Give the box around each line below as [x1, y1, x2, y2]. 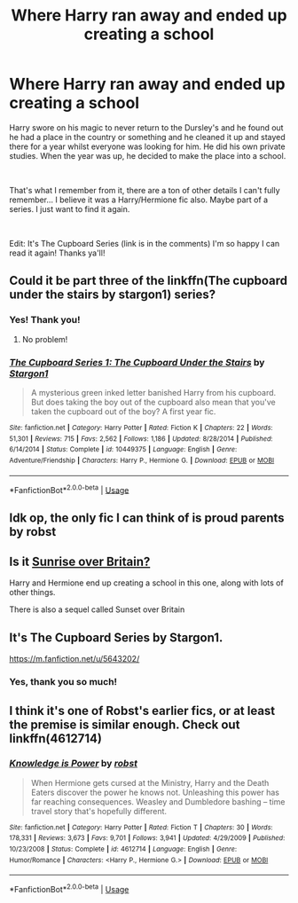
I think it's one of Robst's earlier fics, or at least [9, 703, 276, 718]
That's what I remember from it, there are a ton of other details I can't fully [9, 185, 281, 195]
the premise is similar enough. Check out [9, 717, 240, 732]
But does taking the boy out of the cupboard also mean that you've [30, 397, 277, 407]
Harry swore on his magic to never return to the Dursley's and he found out [9, 122, 284, 133]
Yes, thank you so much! [9, 676, 118, 688]
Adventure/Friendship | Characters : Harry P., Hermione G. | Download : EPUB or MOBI [9, 456, 275, 465]
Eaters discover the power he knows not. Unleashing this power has [30, 787, 279, 797]
